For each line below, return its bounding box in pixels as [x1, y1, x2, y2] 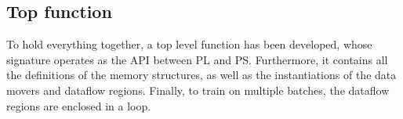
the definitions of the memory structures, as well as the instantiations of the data [6, 67, 397, 83]
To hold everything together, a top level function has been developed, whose [6, 36, 372, 52]
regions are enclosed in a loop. [6, 97, 151, 114]
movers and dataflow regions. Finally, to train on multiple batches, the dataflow [6, 81, 390, 98]
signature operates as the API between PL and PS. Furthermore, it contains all [6, 51, 388, 67]
